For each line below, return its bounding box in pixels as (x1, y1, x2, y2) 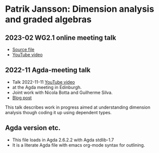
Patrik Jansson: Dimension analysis (5, 3, 154, 15)
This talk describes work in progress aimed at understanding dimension (5, 104, 151, 110)
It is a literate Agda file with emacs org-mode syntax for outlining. (12, 142, 145, 148)
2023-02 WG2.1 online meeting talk (5, 33, 117, 42)
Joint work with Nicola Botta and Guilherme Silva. (12, 90, 113, 95)
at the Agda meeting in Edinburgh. (12, 84, 82, 90)
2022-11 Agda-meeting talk (5, 66, 91, 74)
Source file (12, 47, 34, 52)
